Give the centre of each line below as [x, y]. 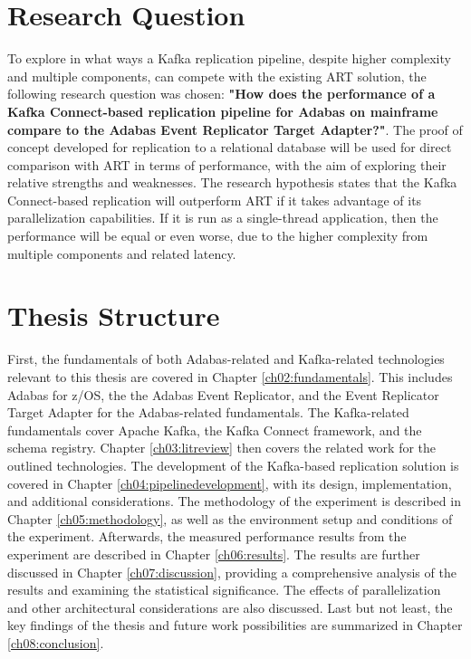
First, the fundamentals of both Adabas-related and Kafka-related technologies [226, 359]
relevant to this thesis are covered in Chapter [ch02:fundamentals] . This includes [230, 376]
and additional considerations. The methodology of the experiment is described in [234, 501]
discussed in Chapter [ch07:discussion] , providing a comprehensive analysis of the [232, 572]
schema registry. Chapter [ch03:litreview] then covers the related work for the [222, 448]
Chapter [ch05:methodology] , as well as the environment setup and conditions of [230, 518]
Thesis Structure [114, 315]
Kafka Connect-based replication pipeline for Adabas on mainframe [223, 111]
